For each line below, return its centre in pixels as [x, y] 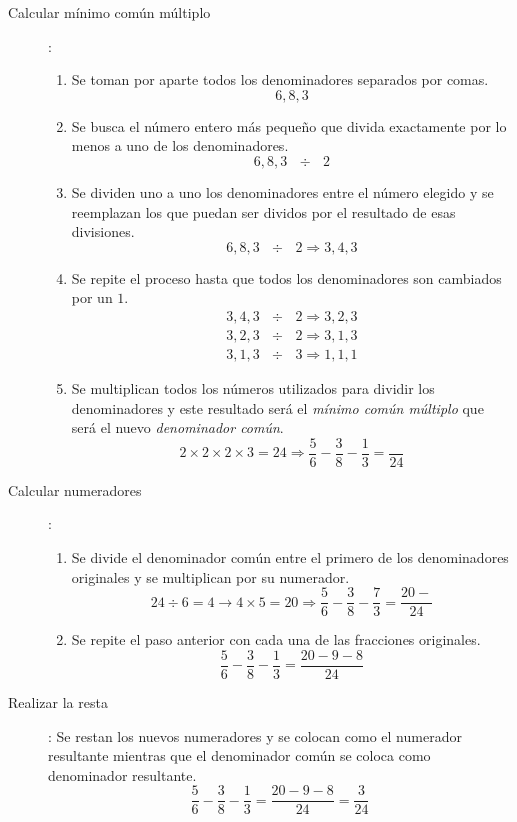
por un [92, 297]
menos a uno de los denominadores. [180, 145]
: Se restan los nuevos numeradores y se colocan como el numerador [255, 735]
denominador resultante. [122, 774]
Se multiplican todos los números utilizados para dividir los [253, 388]
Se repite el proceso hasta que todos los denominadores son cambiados [286, 277]
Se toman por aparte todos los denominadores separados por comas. [280, 79]
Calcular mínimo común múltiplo [109, 12]
